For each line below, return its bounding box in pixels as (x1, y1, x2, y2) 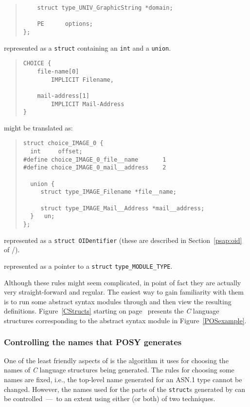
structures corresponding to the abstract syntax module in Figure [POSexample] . (4, 315, 247, 325)
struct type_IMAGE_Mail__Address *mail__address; (40, 204, 205, 212)
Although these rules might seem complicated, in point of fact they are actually (4, 277, 241, 287)
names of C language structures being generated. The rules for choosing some (4, 365, 234, 375)
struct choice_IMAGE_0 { (23, 140, 104, 147)
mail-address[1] (37, 92, 89, 99)
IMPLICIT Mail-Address (51, 100, 125, 108)
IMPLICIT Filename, (51, 76, 114, 83)
